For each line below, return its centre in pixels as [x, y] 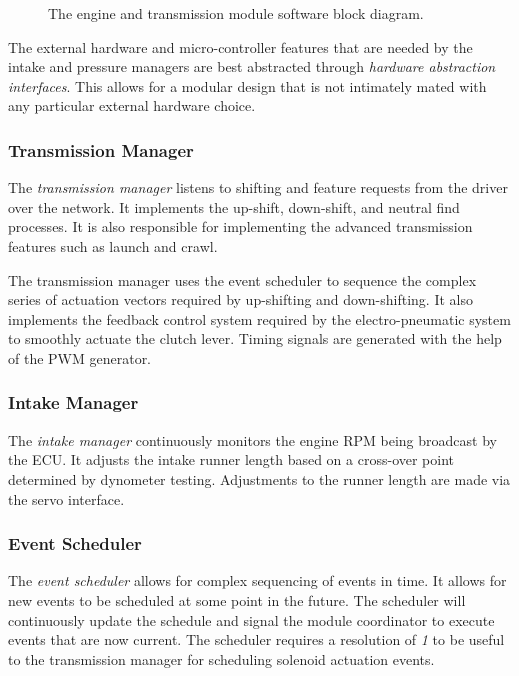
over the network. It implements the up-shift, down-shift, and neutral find [234, 206]
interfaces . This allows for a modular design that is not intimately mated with [247, 85]
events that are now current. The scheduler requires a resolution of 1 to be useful [256, 639]
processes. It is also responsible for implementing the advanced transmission [240, 226]
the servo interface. [66, 498]
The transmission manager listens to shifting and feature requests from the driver [258, 187]
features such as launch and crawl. [113, 245]
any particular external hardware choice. [132, 105]
